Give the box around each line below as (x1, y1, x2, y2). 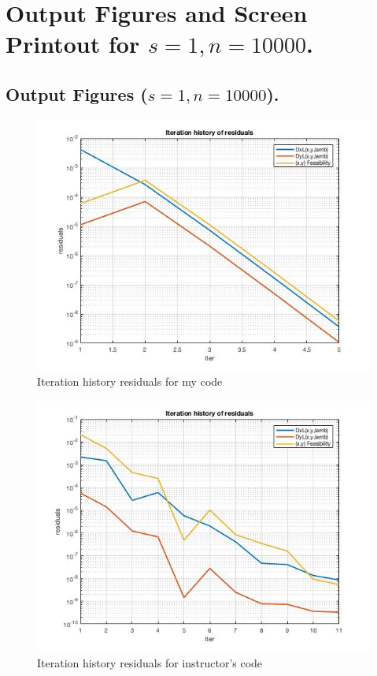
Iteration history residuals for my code (37, 373, 223, 390)
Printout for (6, 28, 140, 60)
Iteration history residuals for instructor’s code (37, 654, 263, 670)
